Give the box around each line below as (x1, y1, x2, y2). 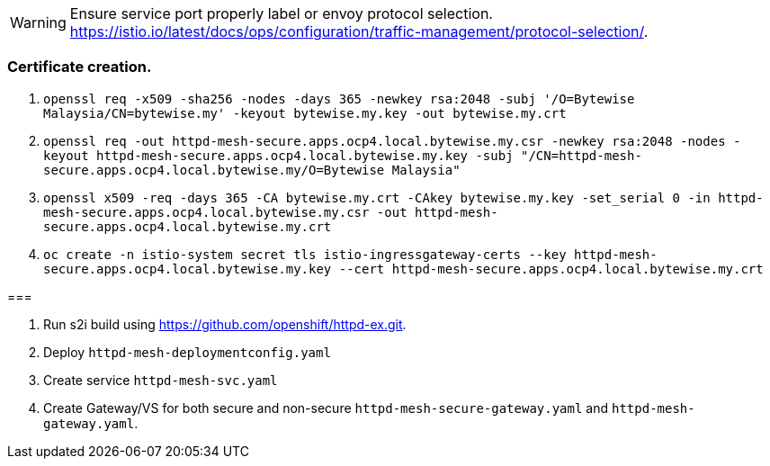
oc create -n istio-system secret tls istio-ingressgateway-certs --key (43, 246, 567, 262)
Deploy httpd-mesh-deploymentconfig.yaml (43, 344, 331, 360)
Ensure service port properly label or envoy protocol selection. (69, 4, 493, 22)
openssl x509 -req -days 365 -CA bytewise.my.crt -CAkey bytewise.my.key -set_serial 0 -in (43, 190, 711, 205)
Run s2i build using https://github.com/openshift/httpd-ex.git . (43, 316, 407, 332)
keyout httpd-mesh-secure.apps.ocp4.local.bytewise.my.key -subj (43, 148, 514, 163)
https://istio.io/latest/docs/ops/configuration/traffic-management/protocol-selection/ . (69, 22, 649, 40)
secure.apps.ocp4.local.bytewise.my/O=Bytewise (43, 162, 385, 177)
